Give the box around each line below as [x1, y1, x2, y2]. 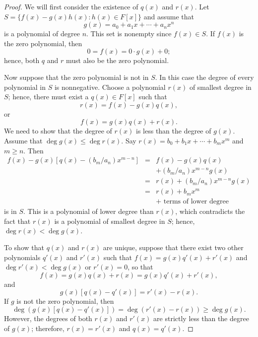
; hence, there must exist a [8, 91, 89, 102]
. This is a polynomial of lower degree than [23, 206, 154, 216]
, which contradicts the [175, 206, 245, 216]
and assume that [143, 11, 194, 21]
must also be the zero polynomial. [65, 55, 169, 66]
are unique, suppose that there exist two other [103, 242, 244, 253]
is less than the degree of [136, 126, 211, 136]
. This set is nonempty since [86, 28, 172, 39]
